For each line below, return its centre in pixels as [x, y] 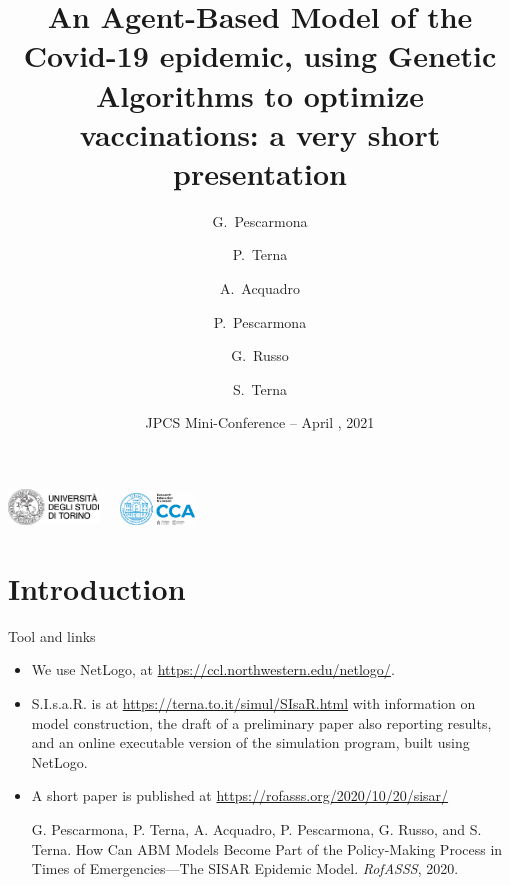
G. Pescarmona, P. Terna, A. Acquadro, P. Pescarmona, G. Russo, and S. [256, 828]
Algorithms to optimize [260, 94]
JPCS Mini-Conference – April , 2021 [260, 422]
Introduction [97, 587]
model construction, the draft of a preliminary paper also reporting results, [261, 722]
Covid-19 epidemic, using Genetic [260, 55]
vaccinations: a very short [260, 133]
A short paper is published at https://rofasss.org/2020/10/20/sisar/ [240, 795]
